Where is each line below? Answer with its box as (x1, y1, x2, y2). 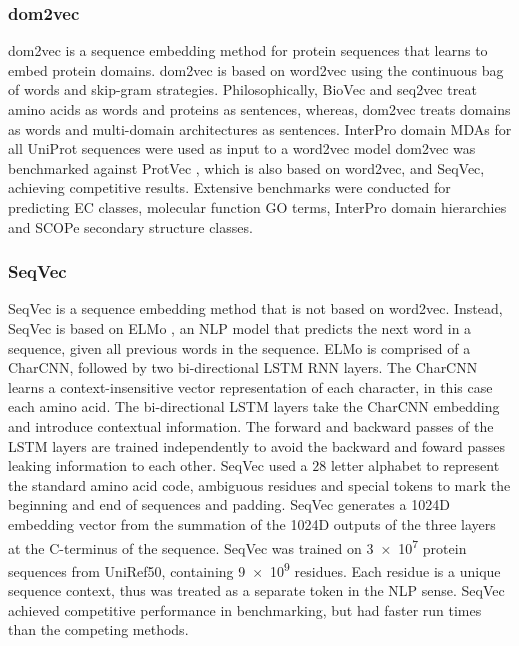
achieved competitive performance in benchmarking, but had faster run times (8, 599, 482, 620)
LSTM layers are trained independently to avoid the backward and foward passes (8, 435, 505, 456)
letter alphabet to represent (330, 455, 500, 476)
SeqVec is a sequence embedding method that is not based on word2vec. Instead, (8, 298, 503, 319)
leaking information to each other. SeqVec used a (8, 455, 308, 476)
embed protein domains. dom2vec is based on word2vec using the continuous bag (8, 59, 504, 80)
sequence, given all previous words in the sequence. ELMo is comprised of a (8, 337, 471, 358)
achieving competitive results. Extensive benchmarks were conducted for (8, 177, 451, 198)
